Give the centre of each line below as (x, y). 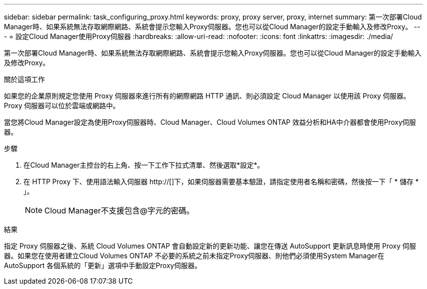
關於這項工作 (24, 79)
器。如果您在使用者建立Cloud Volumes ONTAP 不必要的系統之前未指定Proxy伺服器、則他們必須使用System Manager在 (194, 256)
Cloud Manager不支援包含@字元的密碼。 (119, 211)
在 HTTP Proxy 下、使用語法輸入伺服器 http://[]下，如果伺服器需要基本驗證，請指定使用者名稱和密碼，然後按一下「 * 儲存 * (221, 182)
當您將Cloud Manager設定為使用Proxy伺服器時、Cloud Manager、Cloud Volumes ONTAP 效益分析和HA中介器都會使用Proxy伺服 (210, 122)
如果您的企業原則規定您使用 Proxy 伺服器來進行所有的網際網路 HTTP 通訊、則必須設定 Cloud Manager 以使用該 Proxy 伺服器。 (207, 96)
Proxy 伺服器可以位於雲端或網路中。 (62, 106)
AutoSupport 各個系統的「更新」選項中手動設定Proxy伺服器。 (103, 265)
